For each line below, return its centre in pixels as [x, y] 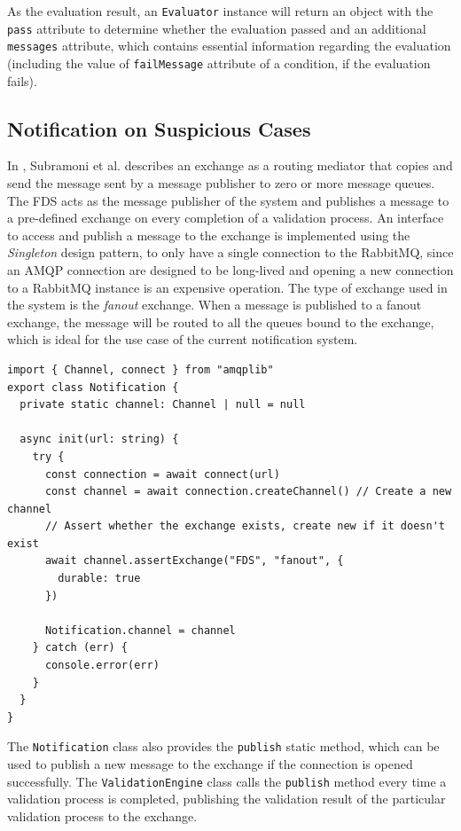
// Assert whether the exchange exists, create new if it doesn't [245, 526]
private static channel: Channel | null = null [163, 405]
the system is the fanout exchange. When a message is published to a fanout [215, 305]
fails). [22, 80]
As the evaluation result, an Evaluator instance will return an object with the [220, 11]
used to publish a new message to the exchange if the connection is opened [210, 764]
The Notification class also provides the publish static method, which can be [223, 746]
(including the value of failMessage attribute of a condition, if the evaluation [219, 63]
